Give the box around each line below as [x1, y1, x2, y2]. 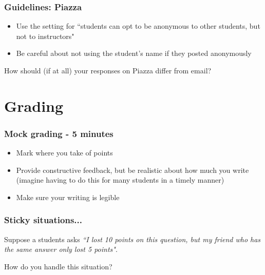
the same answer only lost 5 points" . [4, 244, 118, 254]
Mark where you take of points [16, 147, 113, 158]
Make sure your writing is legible [16, 191, 120, 202]
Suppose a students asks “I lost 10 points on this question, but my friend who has [4, 233, 261, 244]
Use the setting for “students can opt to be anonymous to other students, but [16, 21, 260, 31]
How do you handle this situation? [4, 261, 112, 271]
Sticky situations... [4, 213, 82, 226]
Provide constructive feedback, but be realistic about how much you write [16, 164, 249, 175]
